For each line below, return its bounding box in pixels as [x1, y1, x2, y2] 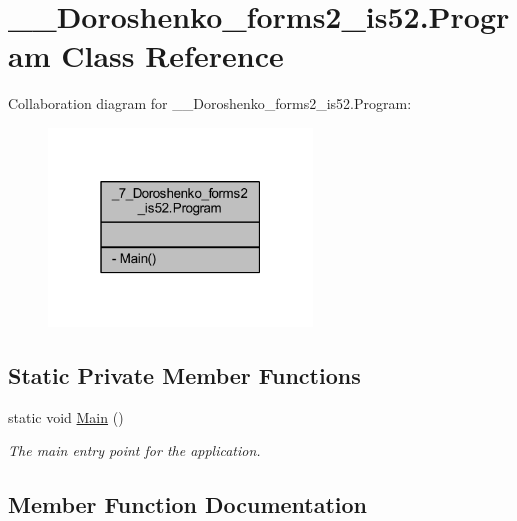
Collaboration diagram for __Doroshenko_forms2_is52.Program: [8, 93, 412, 114]
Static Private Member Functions [8, 359, 361, 390]
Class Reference [61, 35, 284, 76]
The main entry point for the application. [8, 440, 261, 461]
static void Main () [8, 406, 124, 427]
